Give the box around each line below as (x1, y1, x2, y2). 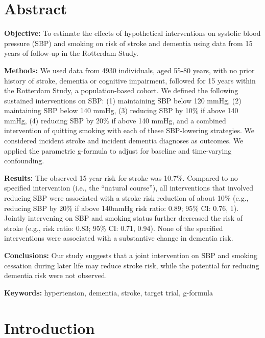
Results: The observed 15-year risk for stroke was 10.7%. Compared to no (4, 172, 238, 183)
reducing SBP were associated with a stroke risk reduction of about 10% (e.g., (4, 193, 249, 203)
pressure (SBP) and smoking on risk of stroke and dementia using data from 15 (4, 37, 253, 48)
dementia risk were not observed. (4, 270, 107, 281)
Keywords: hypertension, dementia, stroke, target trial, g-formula (4, 287, 213, 298)
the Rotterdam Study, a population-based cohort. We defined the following (4, 85, 238, 96)
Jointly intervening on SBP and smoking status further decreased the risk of (4, 213, 243, 223)
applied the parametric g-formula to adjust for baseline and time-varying (4, 145, 232, 156)
